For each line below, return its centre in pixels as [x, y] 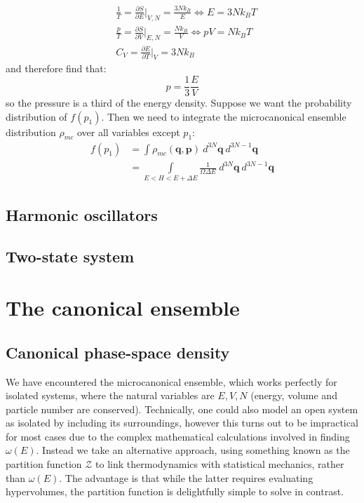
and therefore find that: [56, 68]
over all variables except [128, 132]
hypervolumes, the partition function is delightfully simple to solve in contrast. [175, 491]
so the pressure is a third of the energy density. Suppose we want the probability [179, 103]
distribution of [36, 116]
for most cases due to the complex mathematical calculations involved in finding [178, 436]
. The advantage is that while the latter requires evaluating [186, 477]
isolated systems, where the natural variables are [110, 395]
